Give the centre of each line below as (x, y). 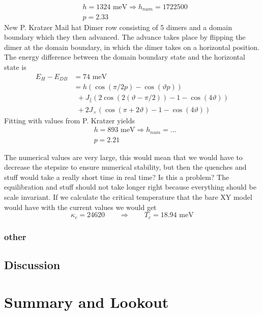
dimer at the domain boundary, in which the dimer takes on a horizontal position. (132, 47)
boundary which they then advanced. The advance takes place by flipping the (125, 37)
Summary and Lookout (86, 302)
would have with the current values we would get (80, 207)
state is (15, 67)
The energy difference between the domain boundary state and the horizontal (125, 57)
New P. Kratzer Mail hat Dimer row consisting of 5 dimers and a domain (118, 27)
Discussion (32, 264)
